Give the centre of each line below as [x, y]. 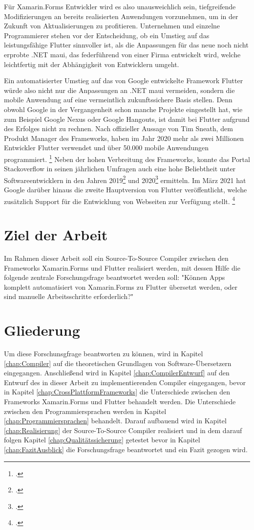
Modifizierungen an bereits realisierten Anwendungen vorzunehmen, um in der [121, 16]
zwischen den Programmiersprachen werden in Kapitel [85, 411]
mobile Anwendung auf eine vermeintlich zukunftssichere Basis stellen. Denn [118, 100]
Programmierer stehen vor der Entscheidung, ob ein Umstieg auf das [107, 35]
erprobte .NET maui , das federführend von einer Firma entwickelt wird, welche [122, 54]
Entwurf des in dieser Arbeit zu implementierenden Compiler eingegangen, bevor [125, 382]
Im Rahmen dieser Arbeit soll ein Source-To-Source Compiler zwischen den [116, 258]
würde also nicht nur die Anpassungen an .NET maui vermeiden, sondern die [119, 90]
